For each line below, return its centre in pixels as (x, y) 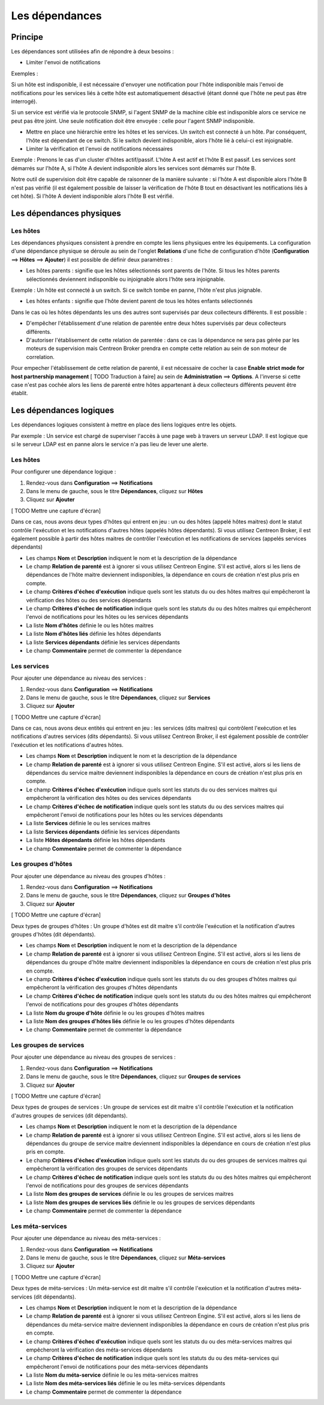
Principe (27, 37)
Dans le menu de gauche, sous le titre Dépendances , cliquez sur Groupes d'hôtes (128, 896)
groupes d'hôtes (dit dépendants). (53, 935)
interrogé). (24, 102)
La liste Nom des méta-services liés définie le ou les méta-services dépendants (126, 1383)
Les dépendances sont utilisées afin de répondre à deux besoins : (92, 52)
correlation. (40, 357)
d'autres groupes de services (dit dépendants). (69, 1115)
